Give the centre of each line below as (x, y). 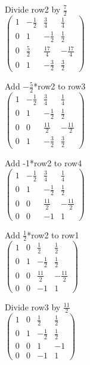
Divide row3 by (33, 306)
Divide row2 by (33, 9)
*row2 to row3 (60, 86)
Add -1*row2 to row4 (44, 162)
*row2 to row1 (53, 234)
